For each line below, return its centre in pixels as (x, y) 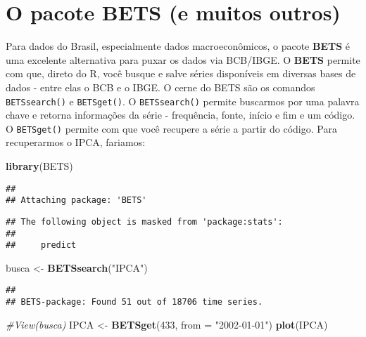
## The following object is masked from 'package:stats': (144, 222)
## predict (41, 245)
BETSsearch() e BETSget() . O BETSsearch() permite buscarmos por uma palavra (183, 101)
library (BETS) (39, 166)
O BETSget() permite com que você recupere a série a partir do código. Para (171, 128)
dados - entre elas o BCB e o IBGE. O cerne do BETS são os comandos (160, 87)
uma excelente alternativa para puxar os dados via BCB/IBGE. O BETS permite (183, 59)
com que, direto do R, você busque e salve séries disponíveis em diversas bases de (181, 73)
